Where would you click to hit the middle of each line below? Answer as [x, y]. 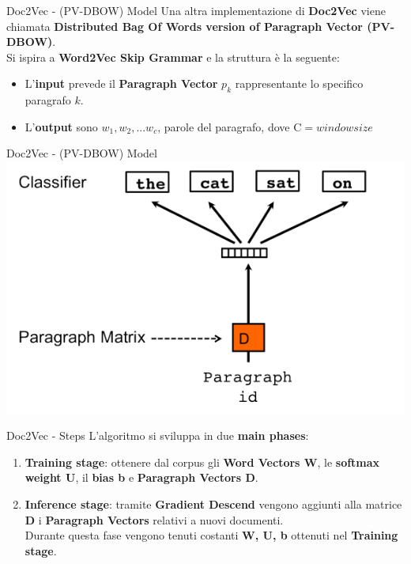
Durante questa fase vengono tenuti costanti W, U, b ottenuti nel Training [211, 535]
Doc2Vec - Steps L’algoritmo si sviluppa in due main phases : [158, 435]
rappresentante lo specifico [299, 83]
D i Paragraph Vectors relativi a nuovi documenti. [154, 519]
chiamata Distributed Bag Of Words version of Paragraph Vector [185, 26]
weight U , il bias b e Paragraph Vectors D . [141, 477]
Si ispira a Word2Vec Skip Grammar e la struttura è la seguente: [173, 57]
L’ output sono [61, 126]
